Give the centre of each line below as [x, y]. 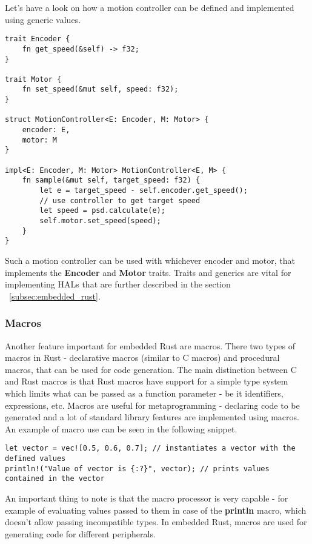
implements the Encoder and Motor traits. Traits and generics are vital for [148, 272]
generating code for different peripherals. [80, 533]
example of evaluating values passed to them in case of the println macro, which [156, 510]
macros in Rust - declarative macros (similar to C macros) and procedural [142, 358]
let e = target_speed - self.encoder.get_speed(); [144, 191]
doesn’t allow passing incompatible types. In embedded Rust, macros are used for [156, 522]
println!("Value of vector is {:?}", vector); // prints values [137, 468]
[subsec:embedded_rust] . [55, 296]
